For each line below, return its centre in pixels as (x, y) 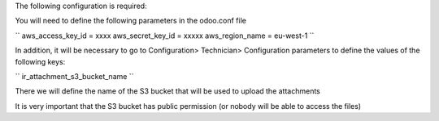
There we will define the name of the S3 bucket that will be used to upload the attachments (168, 91)
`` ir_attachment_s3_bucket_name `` (74, 76)
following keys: (40, 61)
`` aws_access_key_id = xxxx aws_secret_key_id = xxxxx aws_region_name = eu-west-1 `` (165, 35)
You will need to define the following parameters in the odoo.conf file (131, 21)
